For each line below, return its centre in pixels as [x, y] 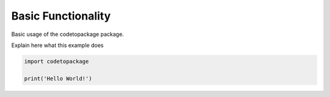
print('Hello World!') [58, 78]
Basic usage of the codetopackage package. [68, 34]
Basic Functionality [61, 16]
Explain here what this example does [57, 45]
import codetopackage [57, 61]
